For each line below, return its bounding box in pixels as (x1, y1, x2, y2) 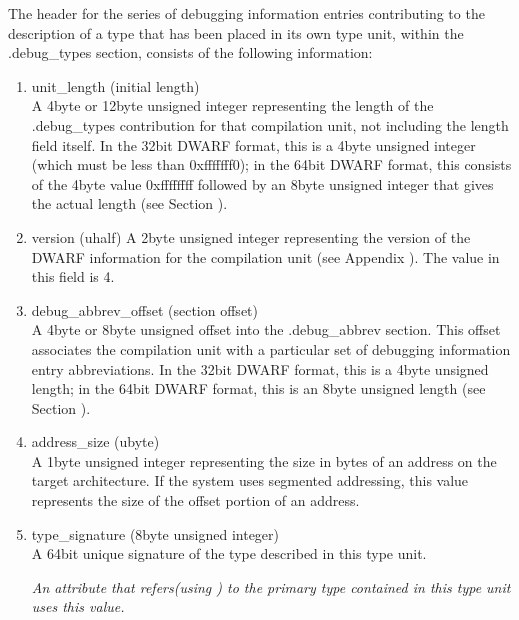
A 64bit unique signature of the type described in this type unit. (31, 543, 427, 564)
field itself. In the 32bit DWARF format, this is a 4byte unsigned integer (31, 134, 476, 155)
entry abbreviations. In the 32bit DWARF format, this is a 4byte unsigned (31, 358, 489, 379)
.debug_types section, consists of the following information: (8, 42, 373, 63)
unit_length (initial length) (31, 75, 200, 96)
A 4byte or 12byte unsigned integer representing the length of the (31, 95, 434, 116)
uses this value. (31, 596, 125, 617)
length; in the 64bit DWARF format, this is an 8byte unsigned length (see (31, 378, 486, 399)
